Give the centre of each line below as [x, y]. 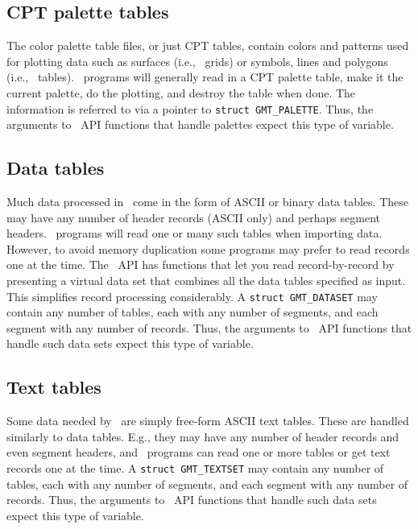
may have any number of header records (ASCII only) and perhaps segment [193, 217]
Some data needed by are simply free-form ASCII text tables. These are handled [208, 421]
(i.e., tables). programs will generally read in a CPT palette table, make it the [205, 77]
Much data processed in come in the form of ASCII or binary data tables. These [207, 202]
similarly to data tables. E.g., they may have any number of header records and [203, 436]
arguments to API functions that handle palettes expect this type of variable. [200, 124]
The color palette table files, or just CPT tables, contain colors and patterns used [208, 45]
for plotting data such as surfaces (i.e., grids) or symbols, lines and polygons [197, 61]
